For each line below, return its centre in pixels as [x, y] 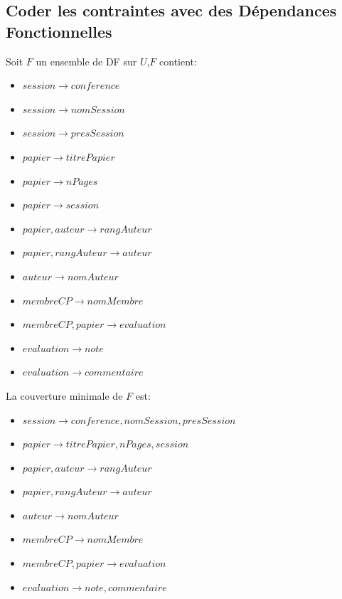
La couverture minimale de [64, 395]
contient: [178, 61]
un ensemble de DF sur [86, 61]
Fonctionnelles [59, 31]
